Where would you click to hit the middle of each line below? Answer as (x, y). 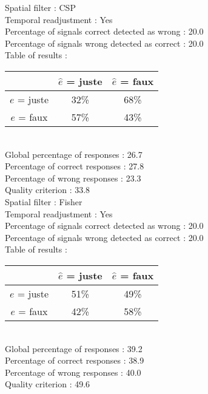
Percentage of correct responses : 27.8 (75, 166)
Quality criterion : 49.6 (48, 384)
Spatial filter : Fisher (44, 201)
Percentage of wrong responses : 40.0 (73, 372)
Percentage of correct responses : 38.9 (75, 360)
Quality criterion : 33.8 (48, 190)
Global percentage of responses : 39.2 (74, 348)
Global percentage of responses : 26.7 (74, 154)
